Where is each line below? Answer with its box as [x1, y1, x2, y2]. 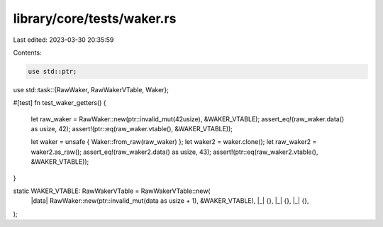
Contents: [13, 48, 42, 57]
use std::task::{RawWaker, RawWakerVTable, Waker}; [13, 85, 170, 94]
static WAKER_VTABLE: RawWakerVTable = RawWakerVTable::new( [13, 187, 211, 195]
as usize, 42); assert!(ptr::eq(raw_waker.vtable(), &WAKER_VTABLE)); [30, 125, 233, 133]
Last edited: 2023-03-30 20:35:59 [13, 35, 114, 44]
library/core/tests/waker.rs [13, 11, 177, 26]
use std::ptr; [28, 67, 77, 75]
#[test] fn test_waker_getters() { [13, 99, 106, 107]
